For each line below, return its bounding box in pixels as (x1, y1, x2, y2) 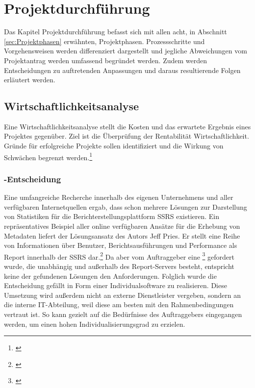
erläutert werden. (4, 74, 55, 85)
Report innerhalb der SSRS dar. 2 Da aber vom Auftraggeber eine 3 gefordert (4, 250, 235, 262)
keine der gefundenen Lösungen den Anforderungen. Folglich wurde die (4, 270, 217, 281)
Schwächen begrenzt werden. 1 (4, 150, 93, 162)
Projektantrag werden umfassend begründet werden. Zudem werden (4, 55, 207, 65)
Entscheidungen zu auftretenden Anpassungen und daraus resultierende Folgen (4, 65, 241, 75)
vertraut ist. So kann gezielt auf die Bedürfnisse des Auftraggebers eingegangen (4, 309, 242, 319)
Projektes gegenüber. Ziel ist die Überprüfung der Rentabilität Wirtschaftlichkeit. (4, 131, 249, 141)
